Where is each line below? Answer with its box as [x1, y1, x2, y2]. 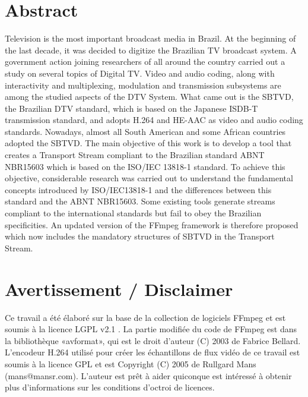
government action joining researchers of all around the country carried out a [5, 55, 285, 68]
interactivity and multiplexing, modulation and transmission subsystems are [5, 78, 281, 91]
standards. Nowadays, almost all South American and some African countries [5, 125, 286, 137]
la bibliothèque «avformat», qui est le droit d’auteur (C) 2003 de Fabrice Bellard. [5, 334, 301, 346]
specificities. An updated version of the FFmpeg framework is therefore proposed [5, 218, 299, 231]
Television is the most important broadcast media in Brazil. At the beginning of [5, 32, 296, 45]
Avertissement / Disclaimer [5, 276, 233, 301]
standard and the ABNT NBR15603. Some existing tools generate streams [5, 195, 275, 207]
